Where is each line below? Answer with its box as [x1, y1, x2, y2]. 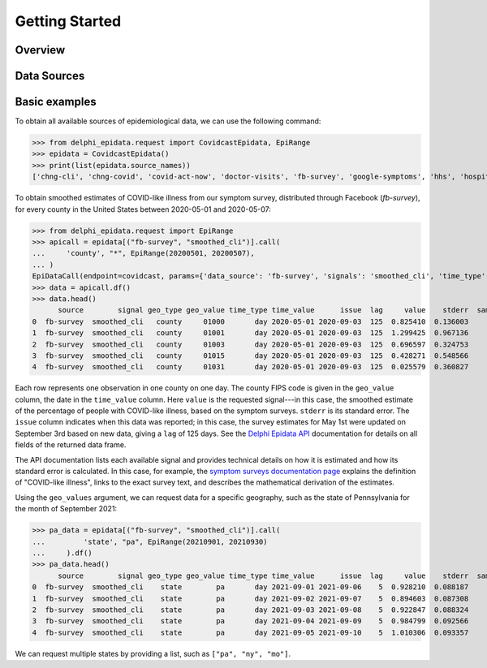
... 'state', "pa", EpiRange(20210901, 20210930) [32, 537, 268, 546]
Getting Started [15, 12, 122, 30]
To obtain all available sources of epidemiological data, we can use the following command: [15, 116, 321, 126]
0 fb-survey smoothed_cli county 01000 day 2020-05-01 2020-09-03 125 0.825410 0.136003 [32, 317, 469, 326]
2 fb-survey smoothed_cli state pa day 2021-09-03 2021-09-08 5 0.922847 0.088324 [32, 605, 469, 614]
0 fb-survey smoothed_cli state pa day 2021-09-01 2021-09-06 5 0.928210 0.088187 [32, 583, 469, 592]
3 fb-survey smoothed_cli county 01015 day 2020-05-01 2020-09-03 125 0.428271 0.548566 [32, 351, 469, 360]
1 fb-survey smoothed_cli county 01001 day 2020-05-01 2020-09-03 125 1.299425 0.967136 [32, 329, 469, 338]
